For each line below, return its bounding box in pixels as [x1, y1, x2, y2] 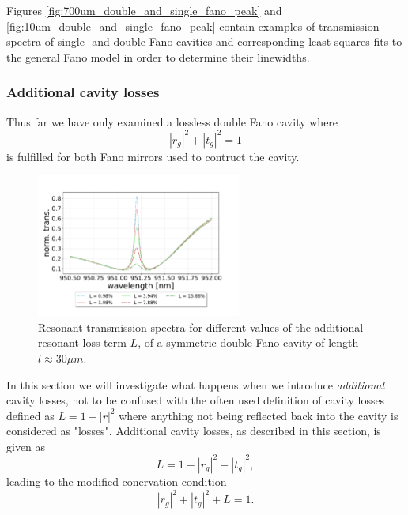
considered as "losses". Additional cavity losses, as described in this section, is [6, 423, 381, 439]
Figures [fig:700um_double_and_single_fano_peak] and [6, 2, 282, 18]
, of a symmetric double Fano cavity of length [138, 334, 359, 351]
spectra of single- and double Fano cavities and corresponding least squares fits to [6, 33, 402, 50]
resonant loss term [38, 334, 127, 351]
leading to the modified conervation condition [6, 472, 227, 489]
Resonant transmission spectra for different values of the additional [38, 318, 364, 335]
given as [6, 438, 46, 454]
